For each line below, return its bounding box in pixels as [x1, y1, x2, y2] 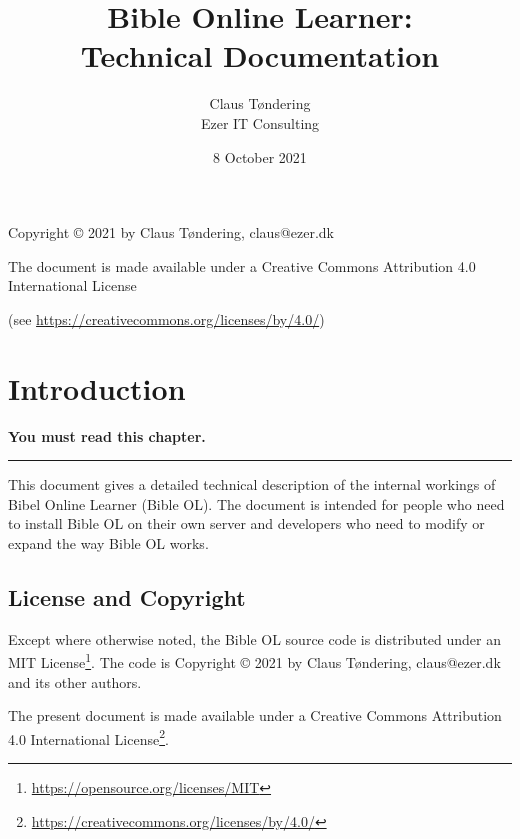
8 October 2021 [213, 146, 307, 167]
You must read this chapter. [8, 425, 206, 446]
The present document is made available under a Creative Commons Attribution [8, 705, 502, 726]
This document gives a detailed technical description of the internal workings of [8, 474, 496, 495]
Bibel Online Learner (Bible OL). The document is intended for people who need [8, 493, 505, 514]
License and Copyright [8, 581, 246, 612]
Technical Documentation [80, 35, 440, 76]
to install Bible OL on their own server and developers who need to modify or [8, 513, 485, 534]
